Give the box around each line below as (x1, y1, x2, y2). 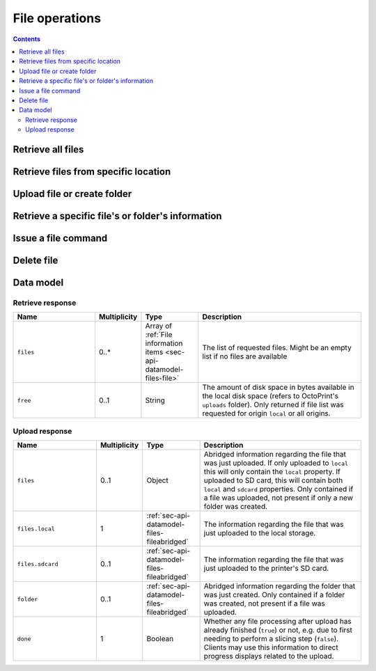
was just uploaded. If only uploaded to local (203, 458, 348, 468)
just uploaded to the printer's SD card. (203, 564, 329, 574)
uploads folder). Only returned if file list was (202, 400, 344, 410)
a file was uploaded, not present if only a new (203, 493, 353, 503)
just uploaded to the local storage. (203, 528, 316, 538)
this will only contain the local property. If (203, 467, 340, 477)
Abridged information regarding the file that (203, 450, 347, 459)
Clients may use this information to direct (203, 642, 338, 652)
